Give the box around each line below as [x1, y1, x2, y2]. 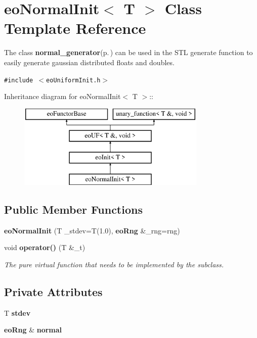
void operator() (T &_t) [4, 242, 85, 253]
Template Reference [4, 18, 146, 38]
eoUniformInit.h [46, 76, 101, 84]
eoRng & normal [4, 324, 62, 335]
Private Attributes [4, 283, 103, 299]
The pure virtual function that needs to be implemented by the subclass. [4, 259, 224, 269]
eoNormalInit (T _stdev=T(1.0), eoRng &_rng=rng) [4, 225, 180, 235]
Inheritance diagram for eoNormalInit [4, 91, 121, 102]
